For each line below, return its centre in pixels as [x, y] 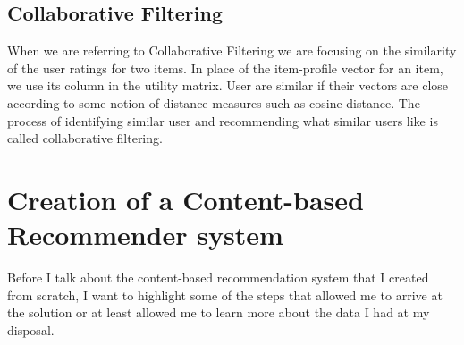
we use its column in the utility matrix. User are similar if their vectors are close [228, 85]
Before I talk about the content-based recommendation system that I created [218, 278]
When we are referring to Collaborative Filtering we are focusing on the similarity [232, 50]
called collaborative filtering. [85, 138]
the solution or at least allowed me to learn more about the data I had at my [219, 312]
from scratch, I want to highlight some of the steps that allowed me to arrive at [225, 295]
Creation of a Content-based [186, 199]
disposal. [31, 329]
